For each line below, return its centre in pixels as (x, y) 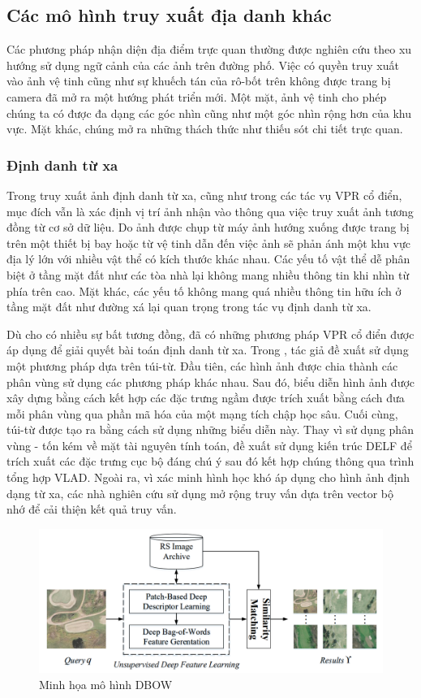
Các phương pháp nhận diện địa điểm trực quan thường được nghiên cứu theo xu (209, 49)
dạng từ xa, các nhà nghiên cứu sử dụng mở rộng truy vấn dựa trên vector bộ (200, 493)
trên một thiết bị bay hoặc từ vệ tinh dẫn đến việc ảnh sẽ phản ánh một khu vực (208, 243)
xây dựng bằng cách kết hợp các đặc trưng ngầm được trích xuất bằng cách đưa (206, 398)
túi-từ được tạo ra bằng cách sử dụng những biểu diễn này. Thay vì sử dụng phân (210, 429)
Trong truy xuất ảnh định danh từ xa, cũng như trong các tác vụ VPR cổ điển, (204, 195)
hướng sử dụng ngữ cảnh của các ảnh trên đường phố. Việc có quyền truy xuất (203, 65)
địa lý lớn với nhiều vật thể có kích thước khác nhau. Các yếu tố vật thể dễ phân (208, 259)
